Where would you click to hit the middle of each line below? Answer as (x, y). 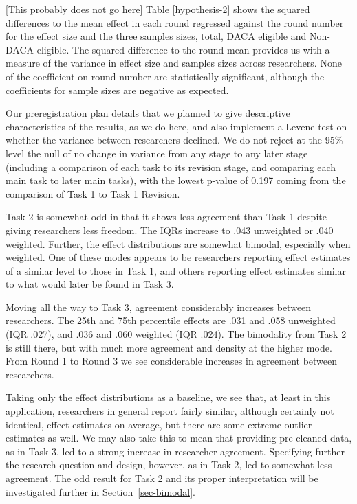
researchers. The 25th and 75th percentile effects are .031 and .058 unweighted (171, 320)
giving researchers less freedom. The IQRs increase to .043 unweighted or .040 (170, 230)
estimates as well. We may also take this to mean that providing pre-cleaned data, (179, 438)
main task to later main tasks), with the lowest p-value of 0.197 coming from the (176, 180)
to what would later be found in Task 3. (90, 284)
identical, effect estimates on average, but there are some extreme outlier (159, 424)
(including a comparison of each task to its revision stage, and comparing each (171, 167)
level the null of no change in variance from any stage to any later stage (157, 153)
